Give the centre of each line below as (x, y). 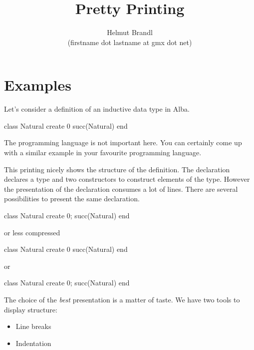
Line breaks (33, 326)
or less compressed (32, 232)
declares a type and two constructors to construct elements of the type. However (127, 179)
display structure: (31, 309)
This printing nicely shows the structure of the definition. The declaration (117, 169)
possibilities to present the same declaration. (72, 199)
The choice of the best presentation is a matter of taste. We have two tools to (122, 299)
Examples (38, 85)
